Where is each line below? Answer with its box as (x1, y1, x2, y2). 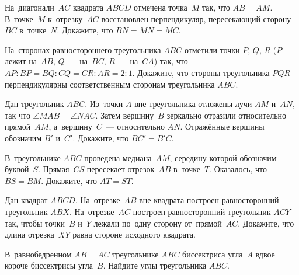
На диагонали (5, 1, 54, 13)
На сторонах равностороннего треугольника (5, 43, 161, 55)
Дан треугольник (5, 98, 64, 110)
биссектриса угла (182, 248, 243, 260)
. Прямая (38, 163, 69, 175)
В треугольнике (5, 151, 61, 163)
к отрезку (47, 12, 83, 25)
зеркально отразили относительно (166, 109, 287, 121)
